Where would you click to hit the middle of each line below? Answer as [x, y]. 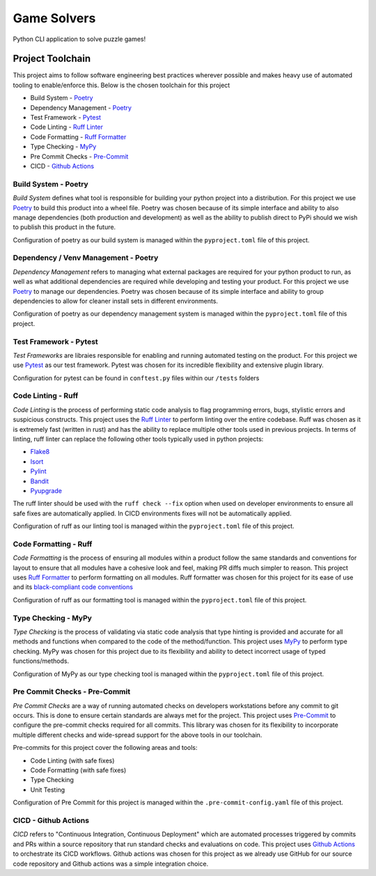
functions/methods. [41, 661]
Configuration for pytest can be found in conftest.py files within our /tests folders [136, 378]
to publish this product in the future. [64, 227]
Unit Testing [48, 790]
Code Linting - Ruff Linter [67, 127]
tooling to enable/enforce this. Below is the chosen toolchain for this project [122, 85]
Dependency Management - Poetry [81, 107]
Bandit [39, 481]
